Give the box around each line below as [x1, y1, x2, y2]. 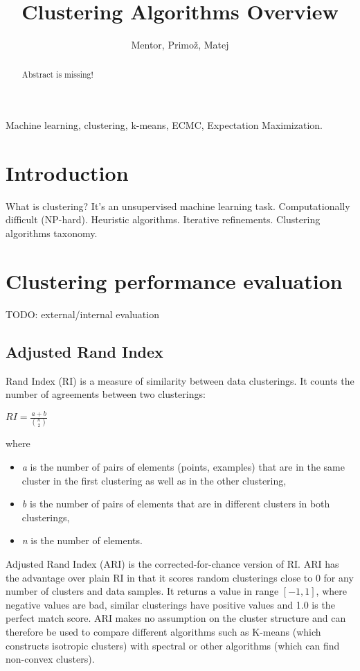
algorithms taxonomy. [6, 226, 98, 241]
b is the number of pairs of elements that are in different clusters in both [21, 496, 330, 511]
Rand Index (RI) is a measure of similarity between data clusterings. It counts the [6, 373, 354, 387]
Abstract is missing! [21, 68, 93, 80]
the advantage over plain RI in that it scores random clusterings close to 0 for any [6, 570, 354, 584]
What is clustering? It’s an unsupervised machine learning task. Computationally [6, 198, 350, 213]
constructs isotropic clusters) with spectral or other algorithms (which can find [6, 638, 340, 652]
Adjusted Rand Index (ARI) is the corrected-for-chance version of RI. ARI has [6, 556, 339, 570]
